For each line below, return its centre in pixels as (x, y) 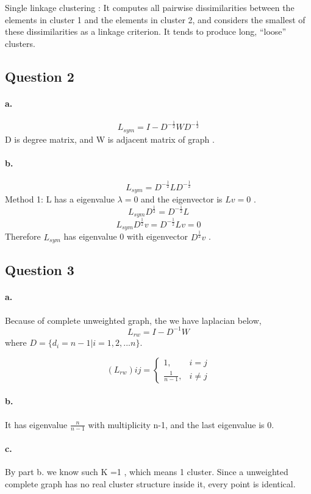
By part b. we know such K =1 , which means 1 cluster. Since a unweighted (147, 472)
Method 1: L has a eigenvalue (60, 199)
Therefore (23, 236)
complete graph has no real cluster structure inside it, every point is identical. (150, 483)
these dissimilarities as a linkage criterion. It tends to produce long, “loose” (146, 31)
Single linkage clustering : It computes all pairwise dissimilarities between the (150, 7)
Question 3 (40, 270)
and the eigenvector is (182, 199)
